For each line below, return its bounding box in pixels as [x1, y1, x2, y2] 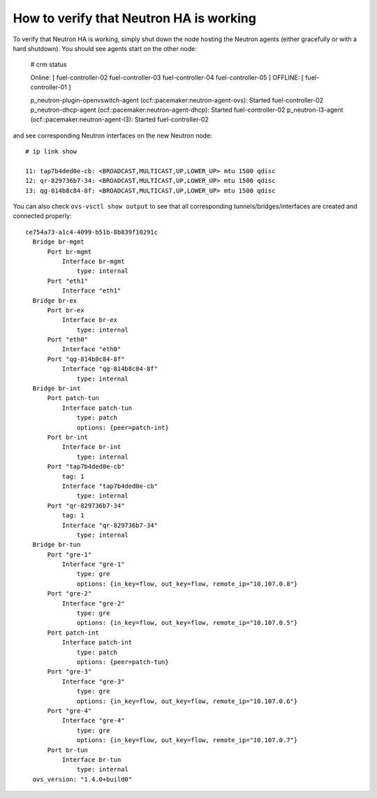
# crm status [30, 60, 67, 69]
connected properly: [13, 212, 72, 220]
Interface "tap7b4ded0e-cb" [61, 482, 158, 490]
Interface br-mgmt [61, 257, 125, 265]
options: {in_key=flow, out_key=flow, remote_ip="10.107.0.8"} [77, 579, 298, 588]
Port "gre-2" [47, 590, 92, 598]
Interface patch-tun [61, 404, 133, 412]
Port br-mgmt [47, 248, 92, 256]
